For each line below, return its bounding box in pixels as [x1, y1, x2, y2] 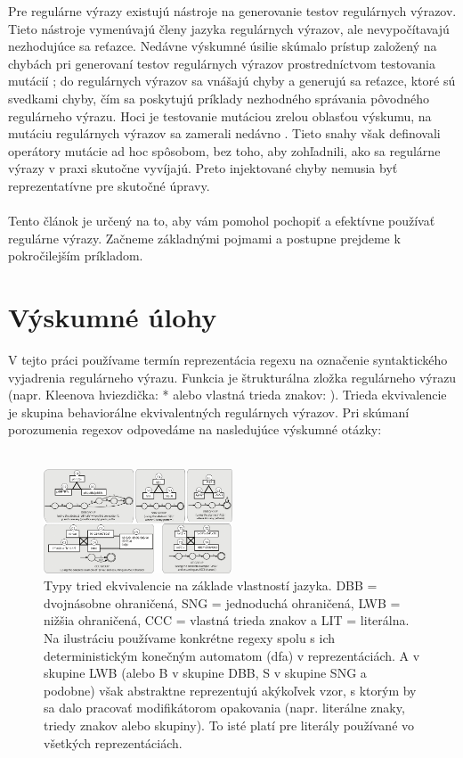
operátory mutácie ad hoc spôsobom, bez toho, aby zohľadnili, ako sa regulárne [8, 141, 441, 160]
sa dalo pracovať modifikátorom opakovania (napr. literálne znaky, [44, 698, 405, 717]
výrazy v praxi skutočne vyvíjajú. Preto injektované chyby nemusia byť [8, 159, 398, 177]
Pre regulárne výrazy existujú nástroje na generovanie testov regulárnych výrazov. [8, 2, 457, 20]
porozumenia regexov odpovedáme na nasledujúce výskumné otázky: [8, 420, 382, 439]
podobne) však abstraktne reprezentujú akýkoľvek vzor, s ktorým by [44, 680, 417, 699]
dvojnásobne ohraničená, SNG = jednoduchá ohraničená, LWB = [44, 593, 401, 612]
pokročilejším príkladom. [8, 246, 143, 265]
